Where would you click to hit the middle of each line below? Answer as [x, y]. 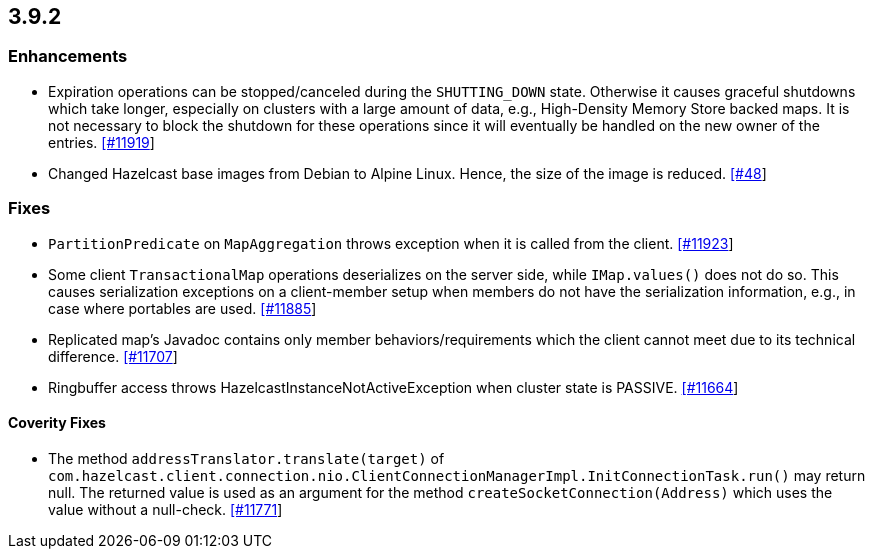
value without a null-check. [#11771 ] [165, 509]
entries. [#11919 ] [101, 142]
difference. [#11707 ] [113, 356]
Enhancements [68, 56]
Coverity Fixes [57, 423]
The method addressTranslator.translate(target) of [246, 458]
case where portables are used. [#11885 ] [182, 308]
